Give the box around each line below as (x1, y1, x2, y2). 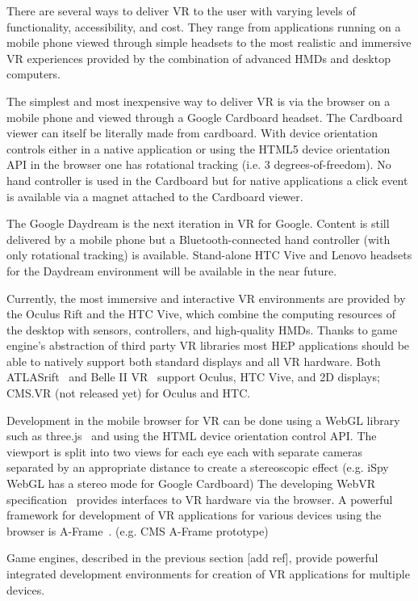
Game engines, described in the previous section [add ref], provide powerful (6, 549, 378, 566)
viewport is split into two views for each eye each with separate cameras (6, 443, 363, 460)
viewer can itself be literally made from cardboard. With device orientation (6, 124, 378, 141)
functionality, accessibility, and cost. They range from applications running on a (6, 18, 401, 35)
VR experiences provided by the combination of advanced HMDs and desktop (6, 49, 391, 66)
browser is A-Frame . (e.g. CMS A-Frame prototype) (6, 522, 269, 539)
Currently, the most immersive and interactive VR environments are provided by (6, 289, 406, 306)
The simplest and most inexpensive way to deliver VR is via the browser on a (6, 92, 391, 109)
